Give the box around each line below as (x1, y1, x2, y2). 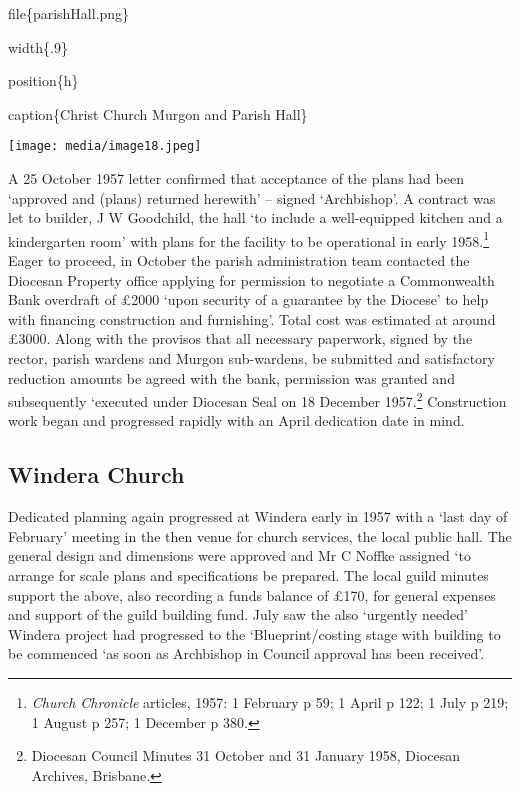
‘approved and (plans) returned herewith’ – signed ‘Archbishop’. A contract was (8, 187, 496, 208)
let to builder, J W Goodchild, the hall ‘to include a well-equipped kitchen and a (8, 207, 503, 228)
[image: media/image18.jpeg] (8, 139, 202, 154)
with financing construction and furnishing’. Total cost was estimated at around (8, 308, 496, 329)
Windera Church (8, 459, 185, 490)
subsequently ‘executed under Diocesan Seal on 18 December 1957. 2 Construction (8, 388, 507, 411)
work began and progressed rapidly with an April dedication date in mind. (8, 410, 465, 431)
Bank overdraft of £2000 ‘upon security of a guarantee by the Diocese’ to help (8, 289, 489, 310)
